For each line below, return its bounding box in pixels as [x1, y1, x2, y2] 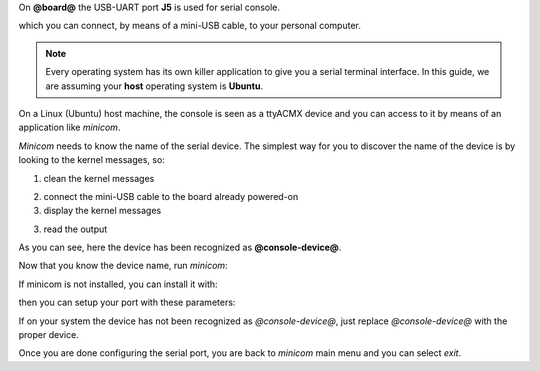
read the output [43, 223, 108, 235]
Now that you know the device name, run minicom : [18, 260, 229, 272]
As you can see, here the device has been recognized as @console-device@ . [18, 241, 342, 254]
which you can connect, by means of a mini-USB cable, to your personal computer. [18, 20, 362, 32]
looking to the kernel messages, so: [18, 154, 165, 166]
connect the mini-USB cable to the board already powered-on [43, 190, 299, 202]
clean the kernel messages [43, 172, 155, 184]
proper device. [18, 329, 79, 341]
